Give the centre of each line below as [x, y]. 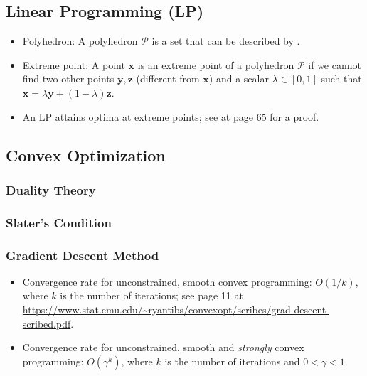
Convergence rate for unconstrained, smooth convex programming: [167, 281]
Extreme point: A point [74, 64]
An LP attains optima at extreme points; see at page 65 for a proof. [171, 116]
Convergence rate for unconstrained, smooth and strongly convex [163, 347]
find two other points [68, 79]
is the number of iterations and [232, 361]
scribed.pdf [47, 323]
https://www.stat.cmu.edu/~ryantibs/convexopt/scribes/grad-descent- [176, 310]
